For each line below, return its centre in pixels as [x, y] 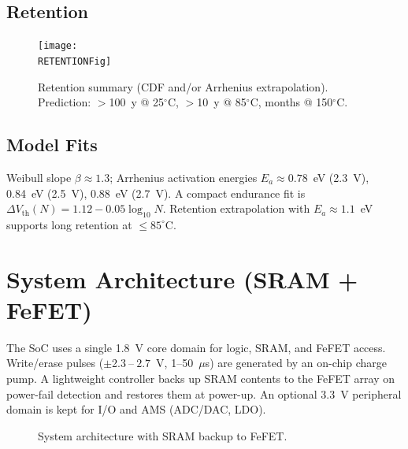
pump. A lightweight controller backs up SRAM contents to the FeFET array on [201, 378]
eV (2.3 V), [341, 177]
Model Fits [52, 145]
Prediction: [65, 102]
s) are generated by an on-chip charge [296, 363]
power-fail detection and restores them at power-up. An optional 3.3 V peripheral [204, 393]
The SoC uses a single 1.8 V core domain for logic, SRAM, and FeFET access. [196, 347]
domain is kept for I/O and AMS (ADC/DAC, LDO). [136, 409]
